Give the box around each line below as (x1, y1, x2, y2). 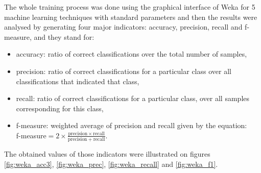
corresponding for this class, (16, 103, 104, 113)
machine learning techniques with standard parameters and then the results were (4, 11, 257, 22)
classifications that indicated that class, (16, 76, 139, 86)
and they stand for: (34, 31, 94, 42)
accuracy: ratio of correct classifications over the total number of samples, (16, 48, 247, 59)
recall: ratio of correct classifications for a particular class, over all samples (16, 93, 249, 104)
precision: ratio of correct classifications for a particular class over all (16, 65, 231, 76)
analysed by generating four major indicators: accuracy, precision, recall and (4, 21, 243, 32)
